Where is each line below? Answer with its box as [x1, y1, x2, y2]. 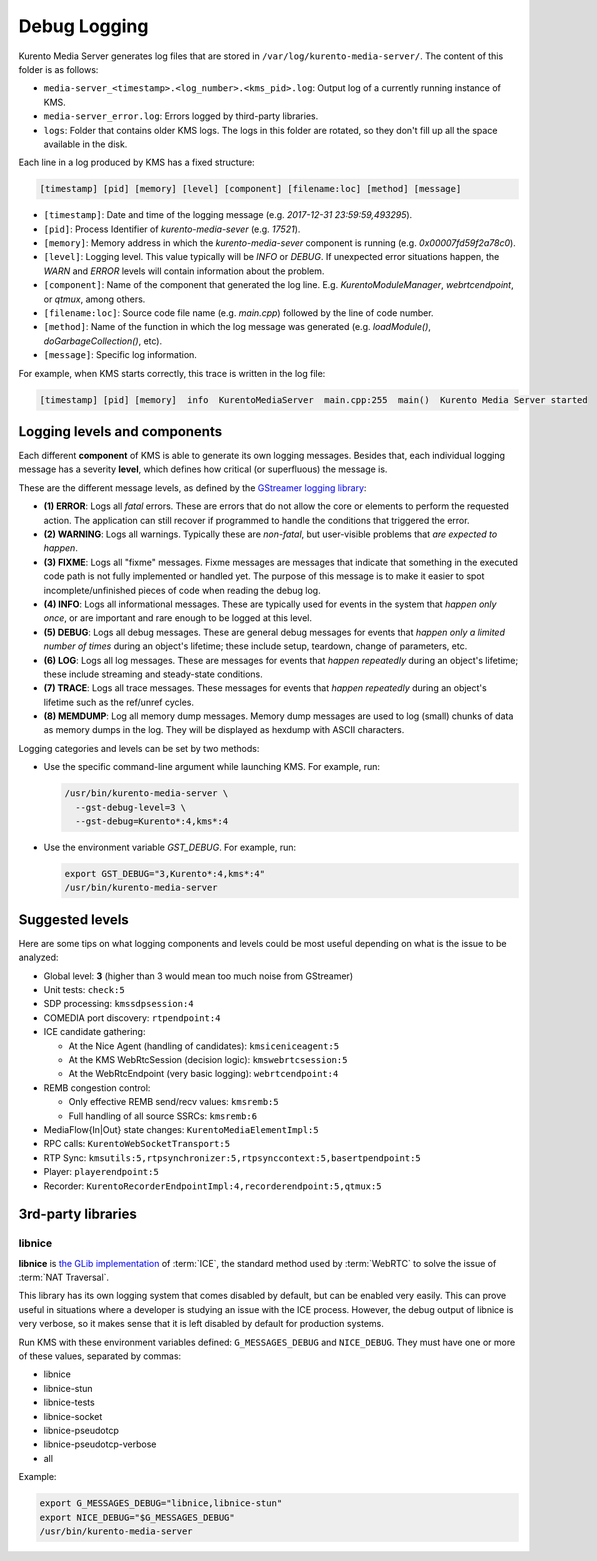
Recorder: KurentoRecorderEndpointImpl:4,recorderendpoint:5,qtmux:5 [43, 1180, 382, 1192]
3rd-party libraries [18, 1206, 137, 1223]
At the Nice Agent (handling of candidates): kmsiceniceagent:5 [68, 1040, 340, 1052]
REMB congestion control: [43, 1081, 151, 1094]
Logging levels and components [18, 423, 223, 440]
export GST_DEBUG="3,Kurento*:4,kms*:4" [64, 868, 265, 879]
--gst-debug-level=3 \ [75, 801, 187, 813]
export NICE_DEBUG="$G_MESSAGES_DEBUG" [39, 1511, 235, 1523]
